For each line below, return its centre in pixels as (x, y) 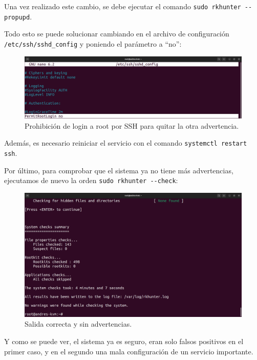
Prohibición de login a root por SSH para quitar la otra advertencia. (132, 125)
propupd (17, 17)
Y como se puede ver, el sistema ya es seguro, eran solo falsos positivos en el (124, 341)
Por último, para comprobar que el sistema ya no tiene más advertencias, (119, 170)
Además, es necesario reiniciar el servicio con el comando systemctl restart (126, 143)
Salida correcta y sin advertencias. (78, 324)
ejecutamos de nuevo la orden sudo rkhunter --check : (91, 180)
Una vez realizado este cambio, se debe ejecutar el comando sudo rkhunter (123, 6)
